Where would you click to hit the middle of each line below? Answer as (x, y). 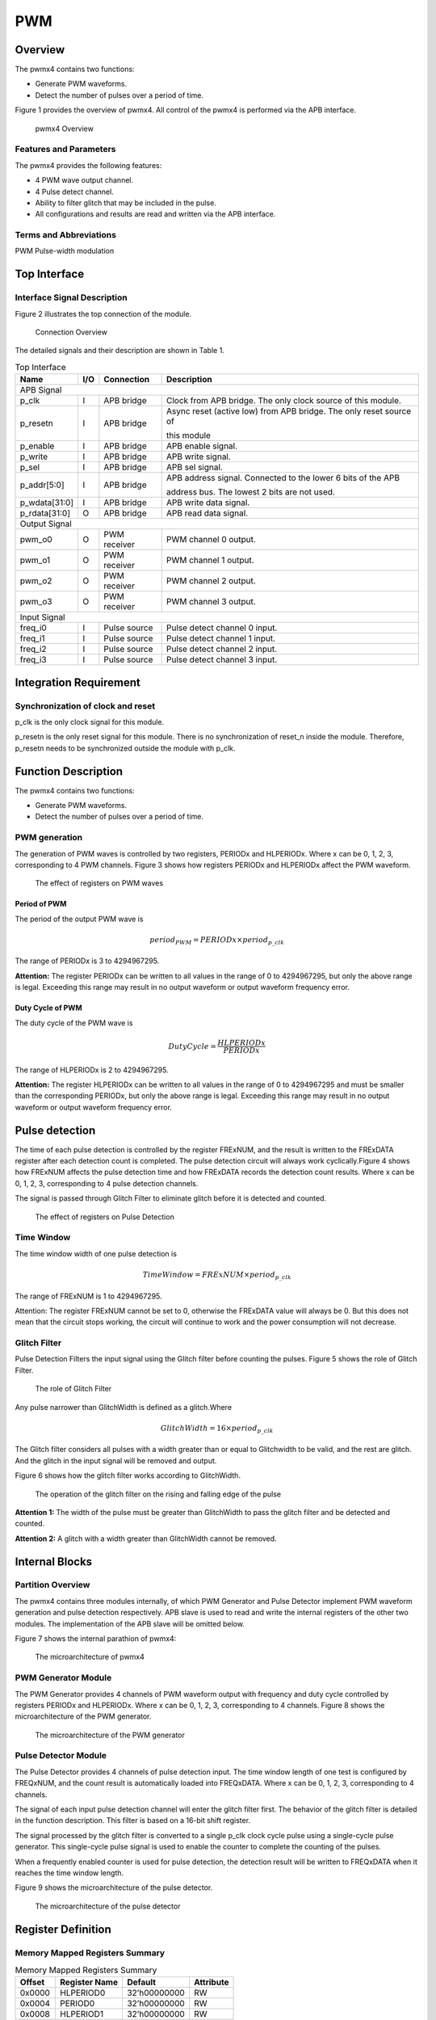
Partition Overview (52, 1585)
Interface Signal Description (71, 297)
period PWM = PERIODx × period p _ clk (217, 941)
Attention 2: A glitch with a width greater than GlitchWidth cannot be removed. (146, 1538)
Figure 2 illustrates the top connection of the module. (103, 314)
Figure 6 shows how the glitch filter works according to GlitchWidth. (128, 1475)
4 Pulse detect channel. (75, 191)
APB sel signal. (195, 467)
